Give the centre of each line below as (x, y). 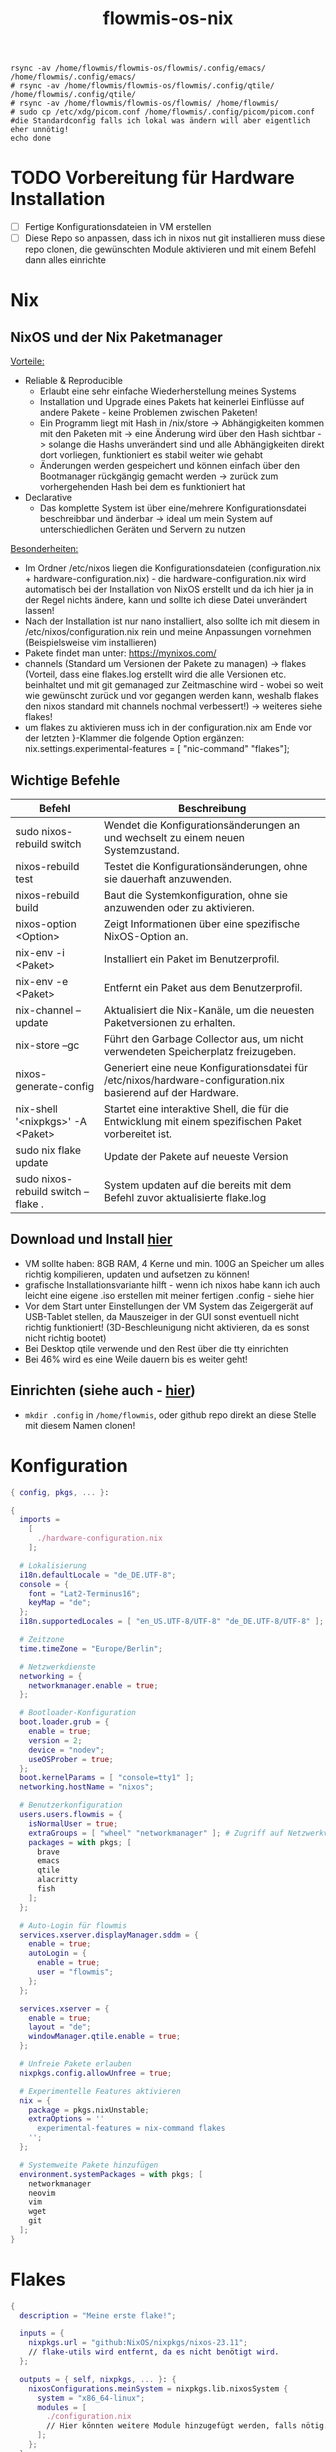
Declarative (48, 498)
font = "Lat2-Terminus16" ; (84, 1593)
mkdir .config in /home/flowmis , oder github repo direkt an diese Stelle (170, 1414)
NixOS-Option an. (146, 937)
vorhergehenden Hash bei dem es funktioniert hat (142, 487)
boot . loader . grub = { (64, 1722)
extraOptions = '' (66, 2119)
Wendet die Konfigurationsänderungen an (202, 825)
